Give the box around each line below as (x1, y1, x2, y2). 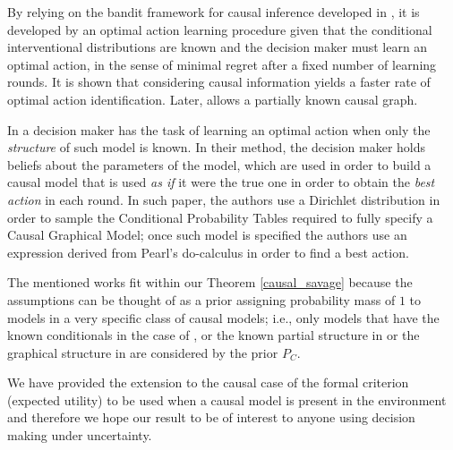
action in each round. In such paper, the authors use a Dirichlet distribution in (7, 190, 440, 208)
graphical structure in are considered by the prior (7, 343, 278, 361)
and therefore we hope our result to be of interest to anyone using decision (7, 408, 415, 427)
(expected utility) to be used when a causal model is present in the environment (7, 390, 447, 409)
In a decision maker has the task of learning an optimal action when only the (7, 120, 431, 139)
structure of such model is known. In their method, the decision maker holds (7, 138, 426, 157)
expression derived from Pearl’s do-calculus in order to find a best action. (7, 242, 409, 261)
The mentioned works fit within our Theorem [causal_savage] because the (7, 273, 413, 292)
